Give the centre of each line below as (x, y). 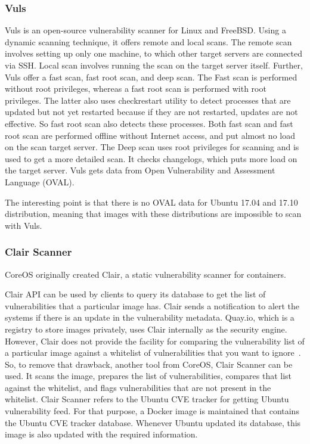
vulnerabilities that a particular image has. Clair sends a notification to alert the (152, 305)
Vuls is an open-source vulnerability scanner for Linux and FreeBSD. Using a (145, 30)
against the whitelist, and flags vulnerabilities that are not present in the (138, 387)
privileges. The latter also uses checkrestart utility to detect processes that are (148, 100)
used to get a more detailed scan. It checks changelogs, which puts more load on (151, 158)
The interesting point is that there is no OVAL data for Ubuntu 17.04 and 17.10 (151, 202)
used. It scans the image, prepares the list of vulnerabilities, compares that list (148, 376)
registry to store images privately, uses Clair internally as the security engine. (146, 329)
